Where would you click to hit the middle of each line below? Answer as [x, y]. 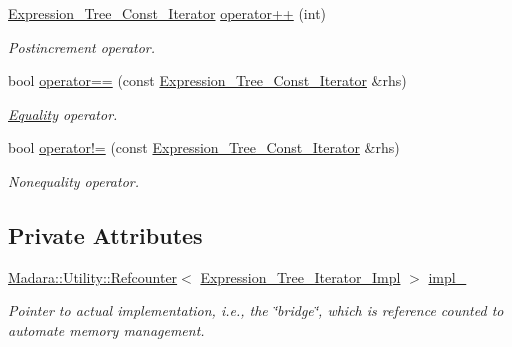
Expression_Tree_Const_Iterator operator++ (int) [167, 13]
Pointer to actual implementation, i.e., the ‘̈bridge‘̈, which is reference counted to [256, 310]
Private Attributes [105, 234]
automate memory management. [106, 329]
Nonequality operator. [73, 180]
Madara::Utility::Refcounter [93, 276]
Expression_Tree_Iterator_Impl [300, 276]
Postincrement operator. [82, 46]
